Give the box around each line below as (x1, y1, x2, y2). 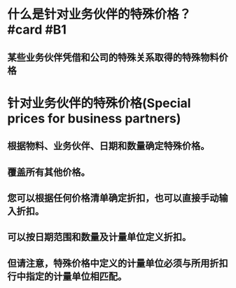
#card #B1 (7, 22, 67, 38)
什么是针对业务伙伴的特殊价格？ (7, 6, 192, 22)
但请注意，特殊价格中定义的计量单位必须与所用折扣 (7, 257, 228, 269)
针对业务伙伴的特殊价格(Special (7, 95, 191, 111)
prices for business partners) (7, 110, 181, 126)
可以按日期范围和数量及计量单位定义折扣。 (7, 231, 191, 243)
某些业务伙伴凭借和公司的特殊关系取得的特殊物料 (7, 51, 219, 63)
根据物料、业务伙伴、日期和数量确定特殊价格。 (7, 140, 210, 152)
